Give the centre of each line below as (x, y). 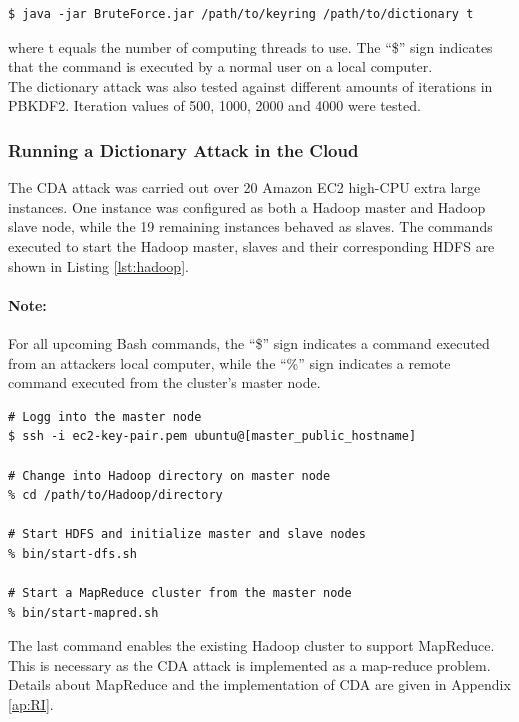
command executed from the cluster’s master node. (164, 382)
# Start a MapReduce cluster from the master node (180, 593)
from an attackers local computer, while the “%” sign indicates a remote (229, 362)
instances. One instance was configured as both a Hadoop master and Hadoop (247, 206)
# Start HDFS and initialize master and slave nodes (187, 534)
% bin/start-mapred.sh (83, 612)
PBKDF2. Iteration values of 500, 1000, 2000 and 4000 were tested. (214, 105)
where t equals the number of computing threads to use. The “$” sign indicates (250, 46)
